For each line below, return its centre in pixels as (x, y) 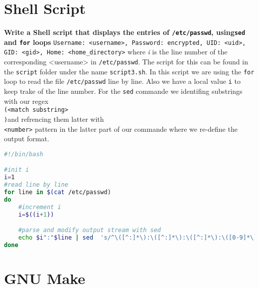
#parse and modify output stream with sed (89, 230)
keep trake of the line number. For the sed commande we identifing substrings (123, 91)
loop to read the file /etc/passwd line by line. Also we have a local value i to (122, 81)
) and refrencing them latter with (54, 119)
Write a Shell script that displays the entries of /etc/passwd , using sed (125, 32)
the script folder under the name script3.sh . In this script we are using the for (129, 71)
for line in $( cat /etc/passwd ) (58, 192)
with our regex (26, 101)
